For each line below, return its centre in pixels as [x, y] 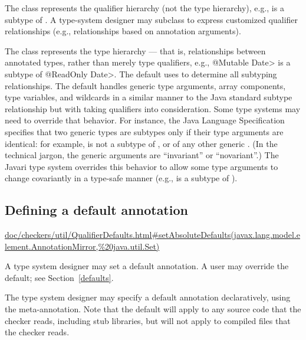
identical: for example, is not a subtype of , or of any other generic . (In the [141, 143]
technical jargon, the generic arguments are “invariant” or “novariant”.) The [142, 155]
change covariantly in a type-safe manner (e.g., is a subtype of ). [121, 178]
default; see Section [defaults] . [59, 277]
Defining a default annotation [96, 210]
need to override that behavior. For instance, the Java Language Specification [145, 120]
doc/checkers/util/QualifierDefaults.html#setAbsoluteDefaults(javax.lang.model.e [153, 235]
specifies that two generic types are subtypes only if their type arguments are [144, 131]
